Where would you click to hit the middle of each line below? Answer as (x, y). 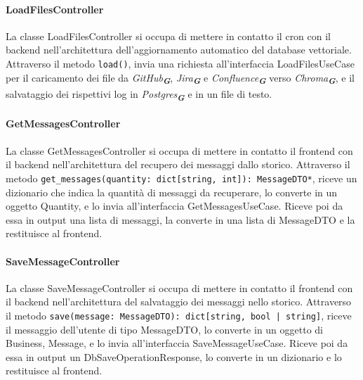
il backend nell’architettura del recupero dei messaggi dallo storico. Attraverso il (178, 164)
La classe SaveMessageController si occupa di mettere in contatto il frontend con (179, 287)
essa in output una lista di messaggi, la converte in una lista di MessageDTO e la (180, 219)
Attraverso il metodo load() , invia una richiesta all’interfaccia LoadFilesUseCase (180, 63)
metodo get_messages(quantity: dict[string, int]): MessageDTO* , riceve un (181, 178)
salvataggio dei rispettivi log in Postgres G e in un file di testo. (139, 95)
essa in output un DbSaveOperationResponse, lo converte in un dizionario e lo (174, 356)
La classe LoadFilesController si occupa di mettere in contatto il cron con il (169, 36)
